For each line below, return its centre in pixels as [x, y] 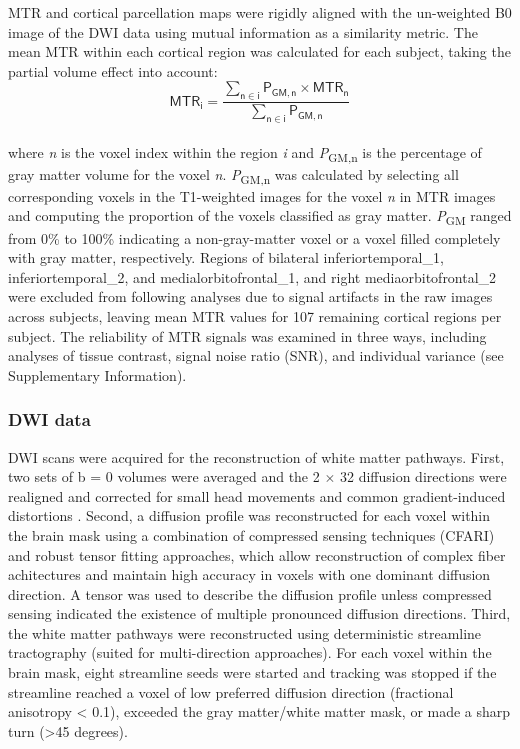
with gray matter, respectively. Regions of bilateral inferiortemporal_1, [226, 257]
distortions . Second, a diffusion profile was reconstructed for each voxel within [249, 515]
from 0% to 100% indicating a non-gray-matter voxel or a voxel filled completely [254, 237]
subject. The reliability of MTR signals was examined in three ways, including [247, 335]
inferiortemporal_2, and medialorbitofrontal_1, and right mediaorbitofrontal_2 [252, 276]
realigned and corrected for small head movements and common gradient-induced [257, 495]
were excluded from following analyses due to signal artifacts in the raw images [250, 296]
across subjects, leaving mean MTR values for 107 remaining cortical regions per [255, 315]
